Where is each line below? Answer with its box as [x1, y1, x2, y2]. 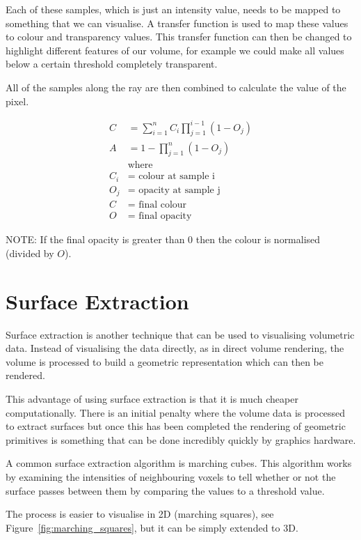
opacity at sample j [138, 185, 220, 195]
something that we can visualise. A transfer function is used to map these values [6, 15, 348, 30]
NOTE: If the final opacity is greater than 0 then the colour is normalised [6, 232, 321, 247]
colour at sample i [138, 171, 215, 182]
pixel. [6, 93, 29, 108]
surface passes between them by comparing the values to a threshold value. [6, 483, 325, 497]
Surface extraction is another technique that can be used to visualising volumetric [6, 327, 355, 341]
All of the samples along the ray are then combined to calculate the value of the [6, 79, 346, 94]
